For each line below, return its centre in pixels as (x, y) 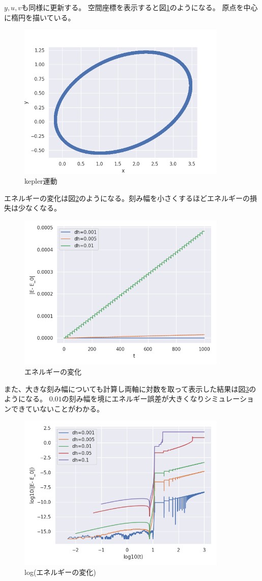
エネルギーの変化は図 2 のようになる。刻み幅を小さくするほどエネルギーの (127, 198)
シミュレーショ (229, 399)
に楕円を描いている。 (40, 17)
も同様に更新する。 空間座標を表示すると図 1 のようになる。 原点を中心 (140, 7)
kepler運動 (41, 181)
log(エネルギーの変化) (60, 572)
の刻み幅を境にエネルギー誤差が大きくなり (133, 399)
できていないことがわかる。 (57, 408)
